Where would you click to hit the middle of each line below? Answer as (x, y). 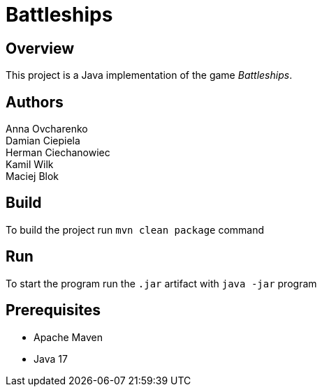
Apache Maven (68, 337)
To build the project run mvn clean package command (135, 229)
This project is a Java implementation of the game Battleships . (149, 75)
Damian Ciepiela (43, 141)
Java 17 (51, 359)
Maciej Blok (32, 176)
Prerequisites (53, 310)
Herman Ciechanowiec (58, 153)
